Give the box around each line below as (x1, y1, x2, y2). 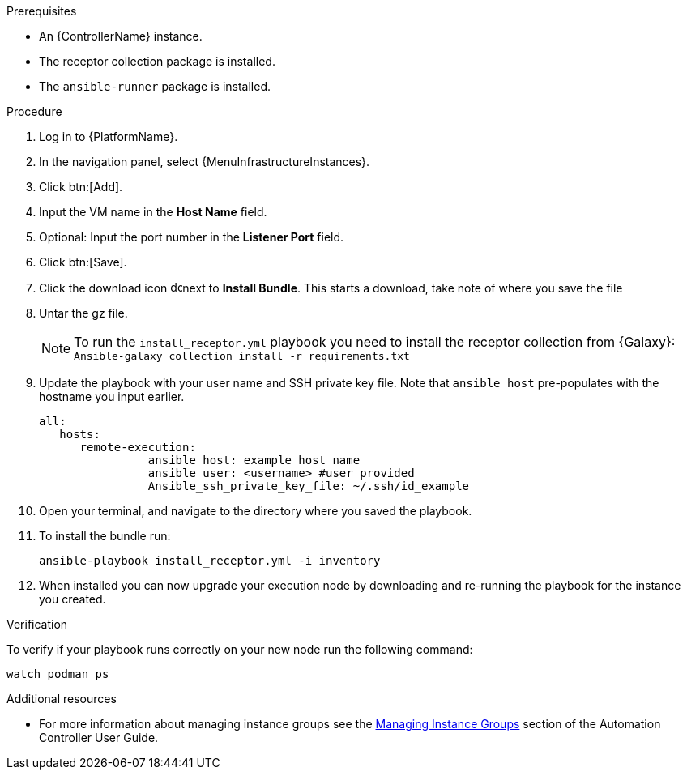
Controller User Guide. (39, 731, 159, 744)
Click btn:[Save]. (39, 255, 127, 269)
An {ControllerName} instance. (39, 29, 203, 43)
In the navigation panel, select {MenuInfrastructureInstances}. (39, 155, 370, 168)
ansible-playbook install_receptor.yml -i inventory (39, 554, 381, 567)
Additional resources (6, 692, 117, 706)
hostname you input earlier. (39, 390, 185, 403)
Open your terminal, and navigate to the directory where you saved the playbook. (39, 504, 472, 518)
